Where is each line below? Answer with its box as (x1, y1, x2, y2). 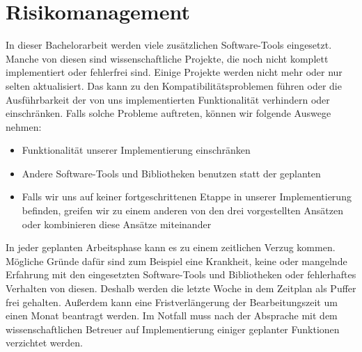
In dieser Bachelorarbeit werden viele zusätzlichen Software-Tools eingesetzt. (6, 38, 332, 52)
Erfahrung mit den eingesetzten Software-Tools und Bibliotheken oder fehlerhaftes (6, 267, 356, 282)
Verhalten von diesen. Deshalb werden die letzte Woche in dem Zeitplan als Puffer (6, 281, 356, 296)
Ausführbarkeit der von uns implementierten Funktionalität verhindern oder (6, 92, 330, 106)
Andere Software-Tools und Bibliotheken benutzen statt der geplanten (22, 166, 321, 180)
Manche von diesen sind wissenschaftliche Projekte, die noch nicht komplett (6, 51, 329, 65)
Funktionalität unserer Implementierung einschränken (22, 143, 251, 157)
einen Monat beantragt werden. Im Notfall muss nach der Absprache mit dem (6, 308, 338, 323)
